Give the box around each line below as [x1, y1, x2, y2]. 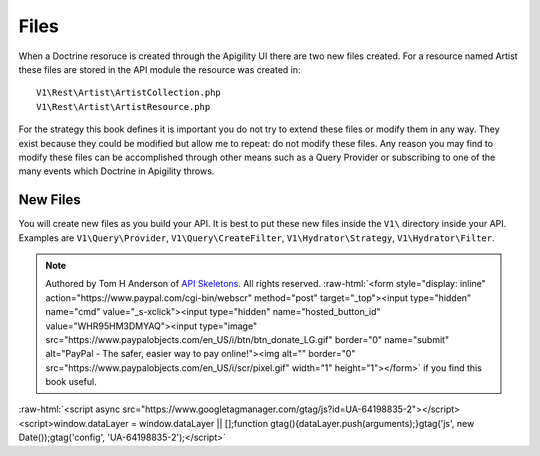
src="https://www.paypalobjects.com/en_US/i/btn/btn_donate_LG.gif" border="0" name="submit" [45, 333, 450, 345]
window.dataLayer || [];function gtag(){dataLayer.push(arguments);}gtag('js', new [138, 417, 475, 429]
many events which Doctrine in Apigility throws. [18, 165, 215, 177]
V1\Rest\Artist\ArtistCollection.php [36, 87, 222, 99]
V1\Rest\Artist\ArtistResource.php [36, 101, 211, 112]
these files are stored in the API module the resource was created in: [18, 63, 301, 75]
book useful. [45, 376, 97, 388]
